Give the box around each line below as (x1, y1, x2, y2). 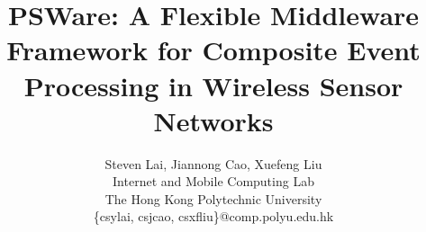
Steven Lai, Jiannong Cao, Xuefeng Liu (104, 154, 322, 173)
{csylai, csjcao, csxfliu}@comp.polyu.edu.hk (93, 207, 334, 226)
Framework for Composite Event (6, 31, 421, 68)
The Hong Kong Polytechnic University (104, 189, 322, 208)
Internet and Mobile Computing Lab (113, 172, 314, 191)
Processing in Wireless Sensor (23, 67, 403, 103)
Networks (153, 102, 274, 138)
